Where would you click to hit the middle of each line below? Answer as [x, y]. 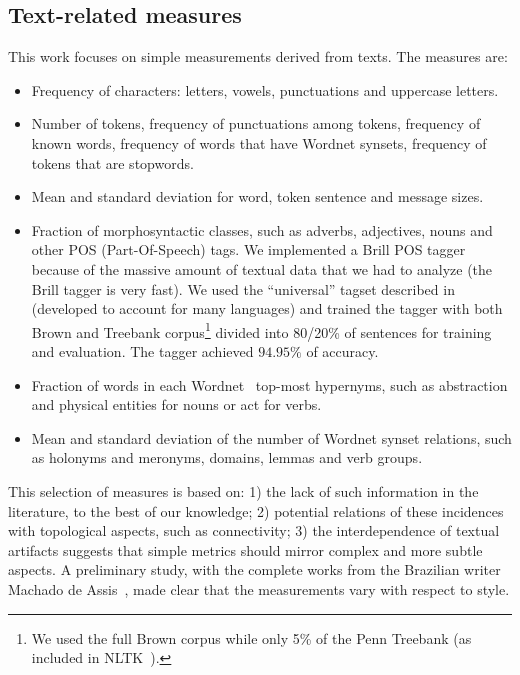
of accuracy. [342, 350]
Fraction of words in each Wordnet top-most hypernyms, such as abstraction [269, 384]
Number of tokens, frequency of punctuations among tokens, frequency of [256, 123]
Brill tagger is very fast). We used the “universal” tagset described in [243, 288]
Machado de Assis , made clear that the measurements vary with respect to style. [259, 588]
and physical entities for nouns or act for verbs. [176, 404]
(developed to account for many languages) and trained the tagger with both [267, 308]
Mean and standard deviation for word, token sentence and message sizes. [257, 196]
